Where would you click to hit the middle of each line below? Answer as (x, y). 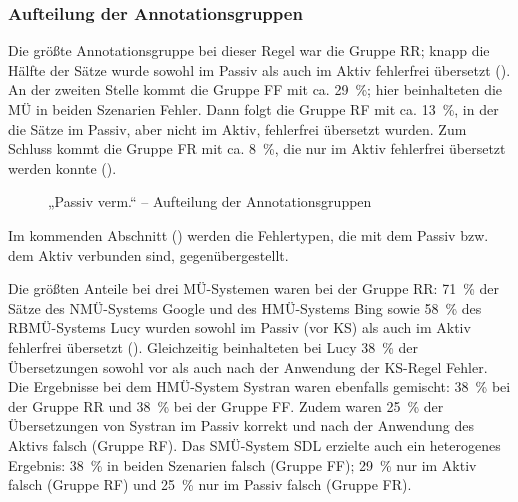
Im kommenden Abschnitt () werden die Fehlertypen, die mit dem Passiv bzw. (248, 234)
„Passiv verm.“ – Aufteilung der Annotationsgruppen (210, 201)
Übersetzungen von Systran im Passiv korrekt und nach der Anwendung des (241, 425)
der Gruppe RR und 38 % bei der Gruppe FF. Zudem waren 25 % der (226, 405)
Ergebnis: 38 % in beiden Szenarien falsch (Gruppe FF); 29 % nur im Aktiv (242, 464)
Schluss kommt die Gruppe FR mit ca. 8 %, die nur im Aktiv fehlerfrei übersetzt (257, 148)
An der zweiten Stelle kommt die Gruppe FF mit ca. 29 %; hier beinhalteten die (255, 89)
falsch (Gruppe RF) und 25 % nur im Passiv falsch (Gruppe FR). (210, 484)
